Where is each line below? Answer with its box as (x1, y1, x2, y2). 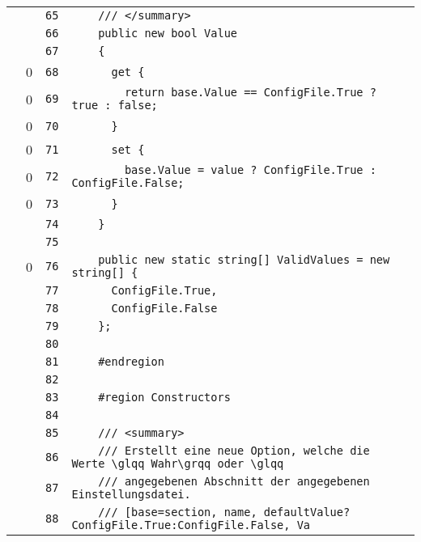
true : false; (71, 99, 158, 112)
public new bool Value (98, 27, 238, 40)
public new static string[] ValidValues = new (98, 253, 390, 266)
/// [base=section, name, (98, 506, 257, 519)
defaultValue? (263, 506, 351, 519)
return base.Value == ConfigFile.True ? (124, 86, 376, 99)
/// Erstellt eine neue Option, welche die (98, 444, 370, 457)
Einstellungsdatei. (71, 488, 191, 501)
